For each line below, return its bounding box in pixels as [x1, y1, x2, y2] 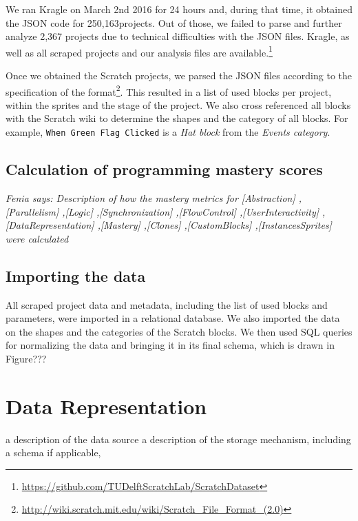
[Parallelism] [6, 204, 59, 218]
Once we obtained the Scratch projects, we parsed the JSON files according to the [6, 68, 352, 83]
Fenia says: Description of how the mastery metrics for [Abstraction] [6, 190, 295, 205]
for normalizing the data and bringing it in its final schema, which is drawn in [6, 338, 335, 352]
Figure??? [6, 351, 47, 365]
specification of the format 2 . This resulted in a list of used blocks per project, [6, 82, 332, 99]
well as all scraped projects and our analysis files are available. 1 [6, 43, 273, 59]
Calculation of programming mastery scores [6, 159, 323, 180]
